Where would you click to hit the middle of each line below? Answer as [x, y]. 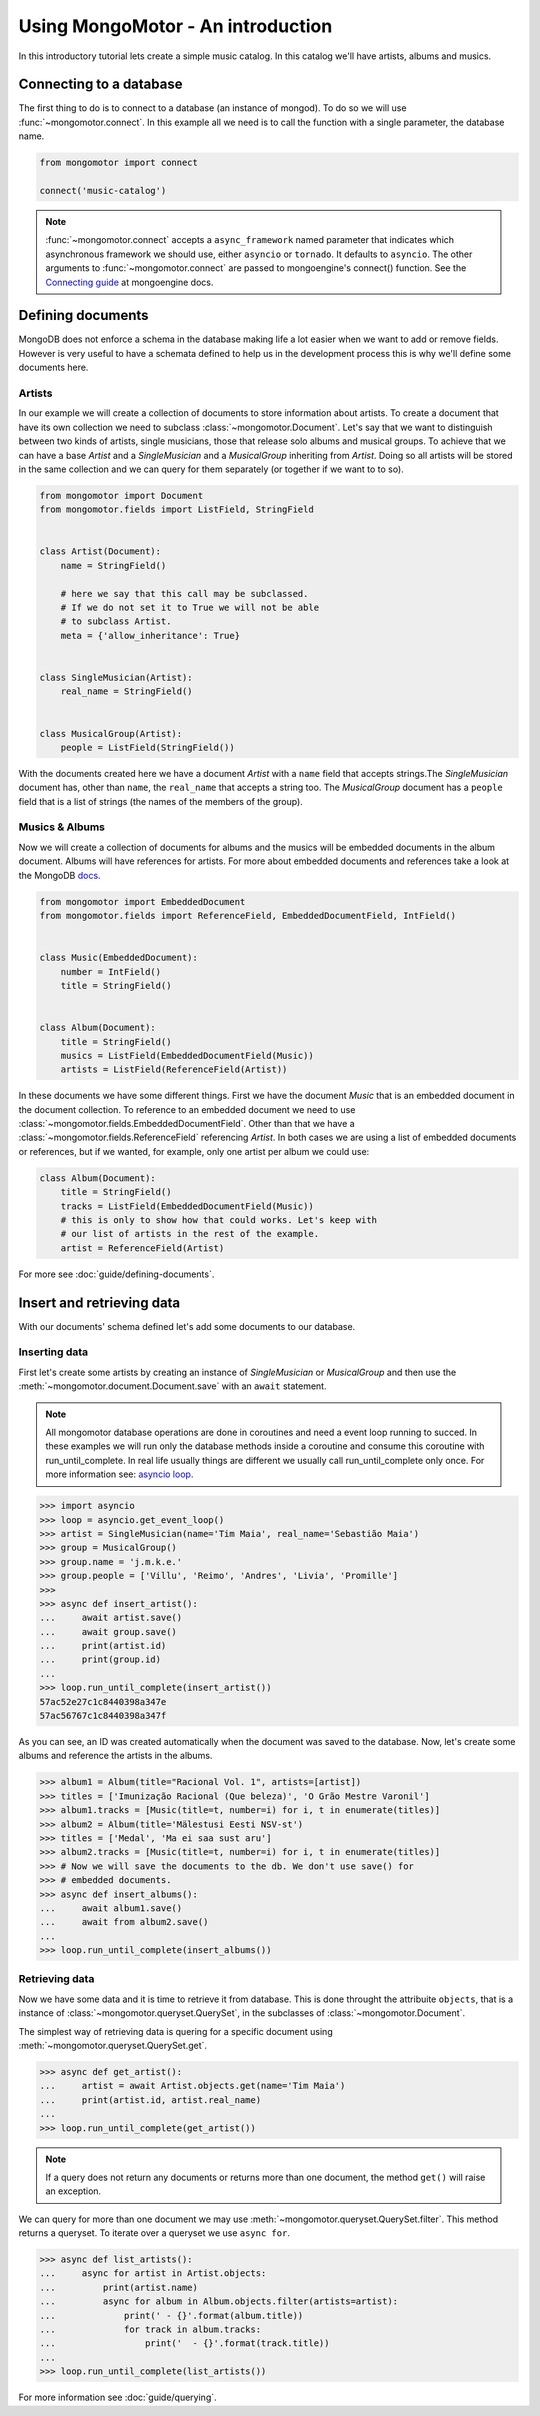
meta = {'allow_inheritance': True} [150, 635]
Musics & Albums [61, 827]
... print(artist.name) [119, 2287]
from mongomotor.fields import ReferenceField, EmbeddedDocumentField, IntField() [248, 916]
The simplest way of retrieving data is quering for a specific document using [176, 2031]
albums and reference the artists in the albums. [115, 1756]
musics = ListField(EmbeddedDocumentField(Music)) [187, 1055]
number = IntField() [111, 971]
